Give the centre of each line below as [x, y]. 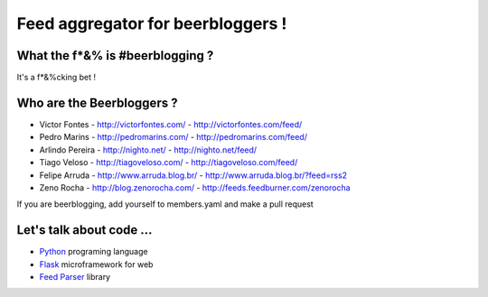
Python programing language [94, 252]
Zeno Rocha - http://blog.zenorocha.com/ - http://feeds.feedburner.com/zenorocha [195, 187]
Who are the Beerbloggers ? [97, 102]
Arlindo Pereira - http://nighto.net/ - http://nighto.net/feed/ [148, 150]
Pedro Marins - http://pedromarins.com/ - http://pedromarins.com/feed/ [173, 137]
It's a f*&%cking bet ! [56, 78]
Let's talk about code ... [84, 230]
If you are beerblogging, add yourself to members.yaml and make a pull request [165, 204]
